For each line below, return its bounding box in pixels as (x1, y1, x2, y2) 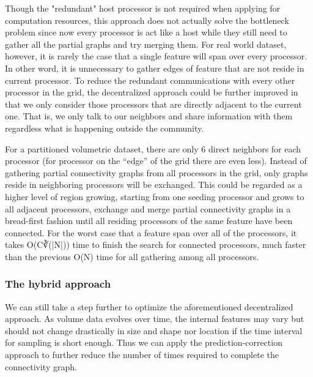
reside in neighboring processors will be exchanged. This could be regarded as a (5, 178, 303, 191)
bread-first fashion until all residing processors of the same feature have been (5, 214, 293, 227)
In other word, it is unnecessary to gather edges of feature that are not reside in (5, 61, 304, 74)
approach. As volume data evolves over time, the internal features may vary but (5, 312, 304, 325)
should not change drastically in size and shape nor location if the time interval (5, 324, 303, 337)
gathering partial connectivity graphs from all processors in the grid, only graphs (5, 166, 308, 179)
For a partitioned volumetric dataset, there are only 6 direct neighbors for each (5, 142, 301, 155)
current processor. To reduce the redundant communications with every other (5, 73, 295, 86)
